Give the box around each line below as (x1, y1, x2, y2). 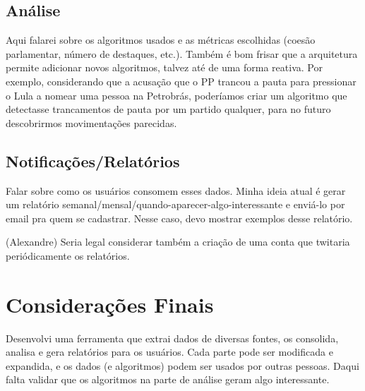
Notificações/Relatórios (6, 150, 180, 172)
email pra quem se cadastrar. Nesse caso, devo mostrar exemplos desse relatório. (6, 210, 353, 225)
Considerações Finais (6, 289, 214, 318)
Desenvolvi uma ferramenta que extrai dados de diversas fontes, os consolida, (6, 330, 339, 345)
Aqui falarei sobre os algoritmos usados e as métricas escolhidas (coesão (6, 32, 316, 47)
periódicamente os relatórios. (6, 248, 130, 263)
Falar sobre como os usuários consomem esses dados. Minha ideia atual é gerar (6, 183, 346, 198)
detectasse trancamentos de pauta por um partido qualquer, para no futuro (6, 102, 331, 116)
